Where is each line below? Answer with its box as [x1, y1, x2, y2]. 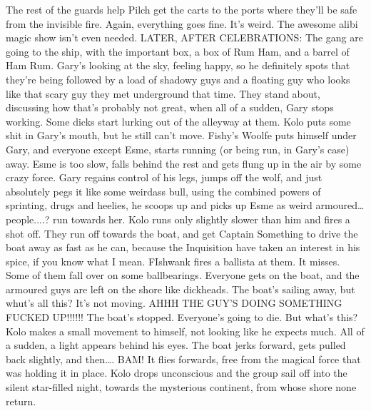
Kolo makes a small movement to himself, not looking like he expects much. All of [6, 323, 365, 338]
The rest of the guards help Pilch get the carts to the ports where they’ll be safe [6, 2, 357, 16]
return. [6, 393, 36, 408]
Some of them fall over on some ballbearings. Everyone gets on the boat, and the [6, 268, 360, 283]
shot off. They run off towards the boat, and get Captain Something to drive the [6, 225, 358, 240]
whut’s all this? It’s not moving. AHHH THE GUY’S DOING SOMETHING [6, 295, 342, 310]
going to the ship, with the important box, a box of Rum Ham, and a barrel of [6, 44, 350, 59]
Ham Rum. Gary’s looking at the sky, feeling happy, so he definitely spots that [6, 58, 350, 73]
